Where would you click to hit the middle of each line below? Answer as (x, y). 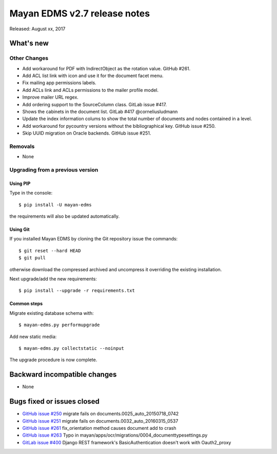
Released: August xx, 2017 (37, 29)
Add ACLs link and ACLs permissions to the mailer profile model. (91, 90)
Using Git (20, 230)
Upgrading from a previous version (54, 170)
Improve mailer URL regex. (51, 97)
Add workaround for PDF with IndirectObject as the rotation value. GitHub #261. (106, 68)
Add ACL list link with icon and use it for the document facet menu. (93, 76)
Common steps (26, 304)
